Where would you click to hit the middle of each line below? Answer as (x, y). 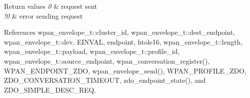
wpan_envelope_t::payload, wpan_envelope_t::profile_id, (92, 51)
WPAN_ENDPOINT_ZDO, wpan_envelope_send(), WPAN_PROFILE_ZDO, (125, 70)
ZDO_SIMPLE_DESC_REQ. (50, 89)
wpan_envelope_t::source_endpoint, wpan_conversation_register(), (107, 61)
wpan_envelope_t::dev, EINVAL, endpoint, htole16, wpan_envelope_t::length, (123, 41)
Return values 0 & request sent (51, 6)
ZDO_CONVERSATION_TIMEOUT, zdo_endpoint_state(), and (105, 80)
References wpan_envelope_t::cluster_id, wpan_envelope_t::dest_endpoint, (120, 32)
